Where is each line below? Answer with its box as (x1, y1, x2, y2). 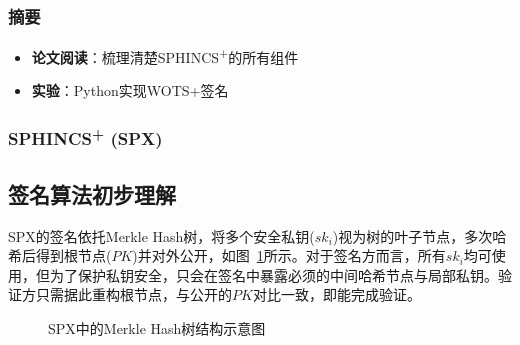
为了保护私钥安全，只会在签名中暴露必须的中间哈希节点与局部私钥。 (49, 264, 498, 285)
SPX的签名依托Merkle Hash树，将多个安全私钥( (8, 225, 315, 246)
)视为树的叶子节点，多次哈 (332, 225, 507, 246)
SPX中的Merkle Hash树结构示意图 (48, 317, 266, 338)
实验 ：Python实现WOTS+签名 (31, 80, 229, 101)
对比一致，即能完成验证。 (252, 284, 421, 305)
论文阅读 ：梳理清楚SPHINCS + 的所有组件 (31, 44, 299, 67)
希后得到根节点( (8, 245, 112, 266)
